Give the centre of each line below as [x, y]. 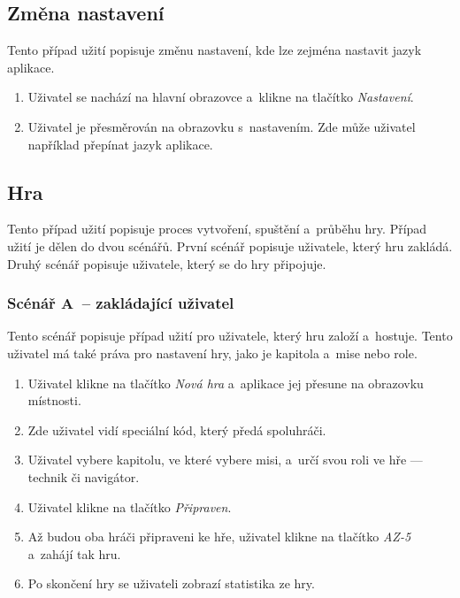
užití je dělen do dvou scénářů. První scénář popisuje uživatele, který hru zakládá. [230, 245]
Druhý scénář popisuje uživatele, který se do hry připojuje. [167, 263]
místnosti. [54, 400]
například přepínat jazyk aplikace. [120, 144]
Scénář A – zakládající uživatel [121, 303]
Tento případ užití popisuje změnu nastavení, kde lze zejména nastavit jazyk [215, 50]
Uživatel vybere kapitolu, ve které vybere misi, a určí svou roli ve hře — [225, 460]
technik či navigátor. [84, 476]
